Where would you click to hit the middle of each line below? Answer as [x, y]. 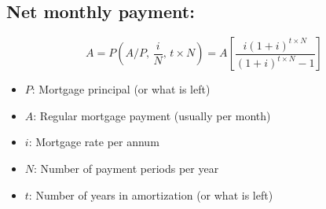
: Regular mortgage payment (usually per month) [152, 115]
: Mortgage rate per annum [94, 142]
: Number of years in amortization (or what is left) [151, 194]
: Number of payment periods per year [126, 168]
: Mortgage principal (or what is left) [121, 89]
